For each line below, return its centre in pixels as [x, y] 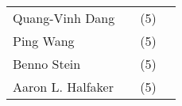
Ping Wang [44, 41]
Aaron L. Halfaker [63, 87]
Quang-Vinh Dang [64, 18]
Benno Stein [47, 64]
